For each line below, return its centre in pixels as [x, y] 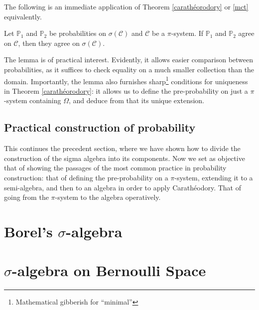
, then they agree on [49, 43]
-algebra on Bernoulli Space [109, 270]
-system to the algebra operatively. [108, 197]
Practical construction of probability [100, 127]
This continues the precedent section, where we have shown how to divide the [122, 148]
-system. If [187, 33]
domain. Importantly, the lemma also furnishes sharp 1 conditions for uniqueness [126, 80]
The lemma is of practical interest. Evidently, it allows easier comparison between [129, 60]
